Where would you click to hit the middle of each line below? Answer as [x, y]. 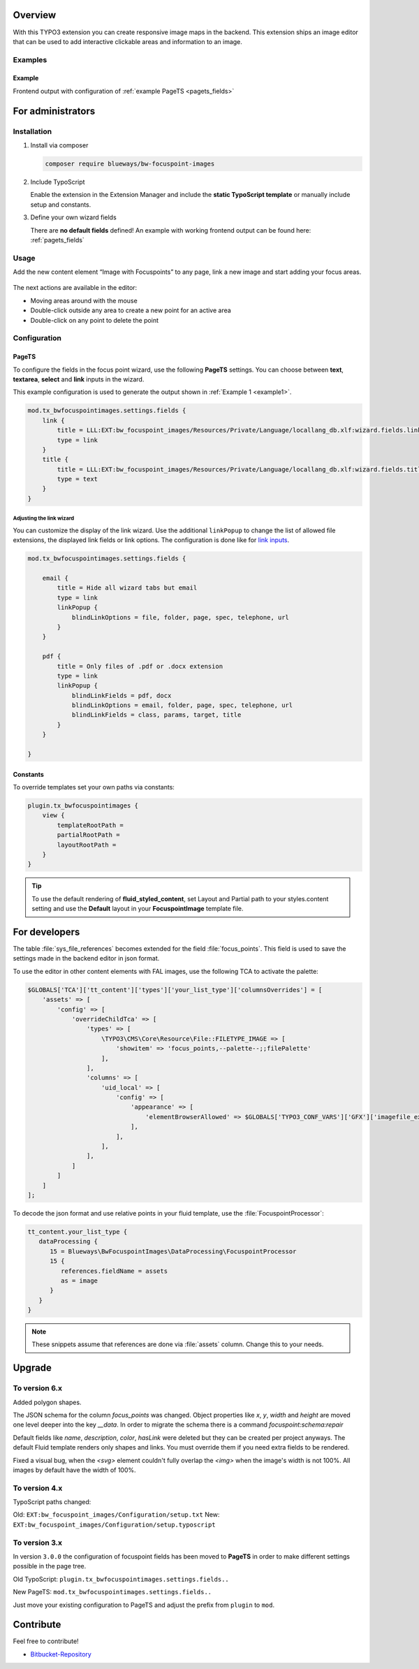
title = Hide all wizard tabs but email [127, 588]
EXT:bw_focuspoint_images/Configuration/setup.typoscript [114, 1524]
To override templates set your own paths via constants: [94, 787]
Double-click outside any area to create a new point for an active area [131, 310]
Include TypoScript [58, 182]
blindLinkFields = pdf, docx [122, 695]
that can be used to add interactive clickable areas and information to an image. [127, 41]
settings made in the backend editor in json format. [86, 959]
